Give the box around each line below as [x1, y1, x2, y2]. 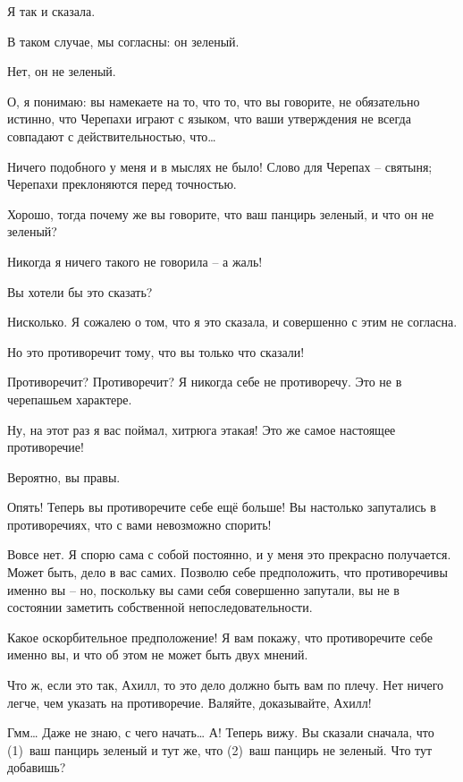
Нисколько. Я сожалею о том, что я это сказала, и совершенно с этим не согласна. [7, 312, 458, 331]
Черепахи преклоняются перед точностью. [7, 174, 237, 193]
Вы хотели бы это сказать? [7, 282, 153, 301]
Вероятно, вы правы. [7, 467, 121, 486]
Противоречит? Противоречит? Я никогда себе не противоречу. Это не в [7, 372, 402, 391]
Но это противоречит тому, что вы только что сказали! [7, 342, 305, 361]
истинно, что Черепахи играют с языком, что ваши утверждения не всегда [7, 109, 411, 128]
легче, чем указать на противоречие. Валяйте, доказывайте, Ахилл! [7, 693, 372, 711]
